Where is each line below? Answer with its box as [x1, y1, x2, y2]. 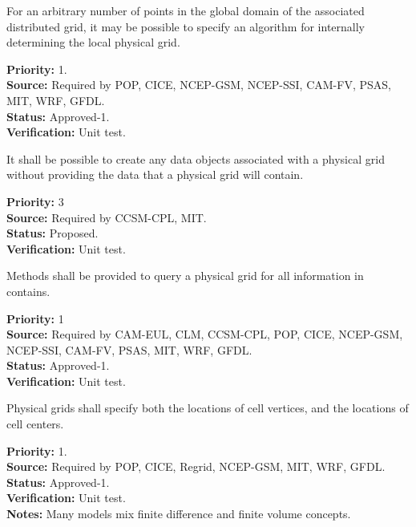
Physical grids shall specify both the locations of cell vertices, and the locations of [6, 399, 409, 416]
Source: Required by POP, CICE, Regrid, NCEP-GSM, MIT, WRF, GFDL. [6, 458, 386, 475]
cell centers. [6, 416, 64, 432]
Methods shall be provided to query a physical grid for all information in [6, 267, 364, 284]
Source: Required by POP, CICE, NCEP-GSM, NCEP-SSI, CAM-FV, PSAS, [6, 76, 391, 93]
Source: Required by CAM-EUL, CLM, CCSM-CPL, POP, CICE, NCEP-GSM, [6, 326, 403, 343]
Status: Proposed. [6, 225, 99, 241]
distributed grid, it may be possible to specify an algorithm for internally [6, 18, 366, 34]
